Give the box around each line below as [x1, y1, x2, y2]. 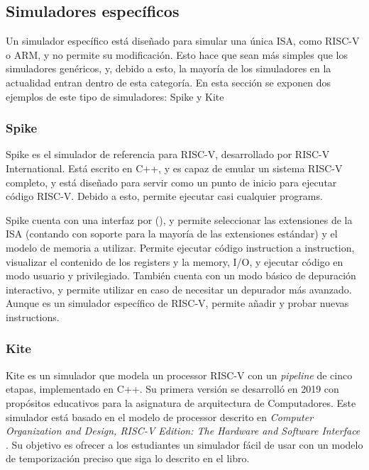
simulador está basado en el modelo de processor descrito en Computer [6, 409, 314, 424]
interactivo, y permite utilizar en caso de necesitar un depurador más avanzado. [6, 281, 352, 296]
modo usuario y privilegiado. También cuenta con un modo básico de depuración [6, 268, 356, 283]
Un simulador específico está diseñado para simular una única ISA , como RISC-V [6, 33, 360, 48]
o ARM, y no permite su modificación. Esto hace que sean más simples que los [6, 47, 348, 62]
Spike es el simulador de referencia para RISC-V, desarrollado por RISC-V [6, 147, 330, 162]
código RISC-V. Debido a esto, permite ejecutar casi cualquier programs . [6, 189, 323, 203]
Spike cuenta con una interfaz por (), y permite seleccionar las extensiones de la [6, 212, 353, 227]
